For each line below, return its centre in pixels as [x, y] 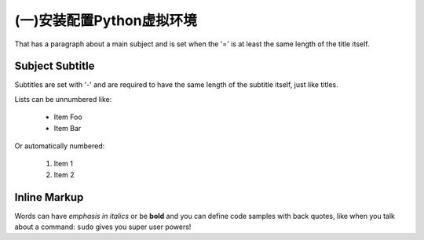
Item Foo [68, 117]
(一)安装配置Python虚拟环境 [106, 20]
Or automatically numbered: [60, 146]
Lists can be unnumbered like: [63, 99]
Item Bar [68, 128]
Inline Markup [49, 197]
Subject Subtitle [55, 66]
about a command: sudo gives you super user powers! [103, 227]
